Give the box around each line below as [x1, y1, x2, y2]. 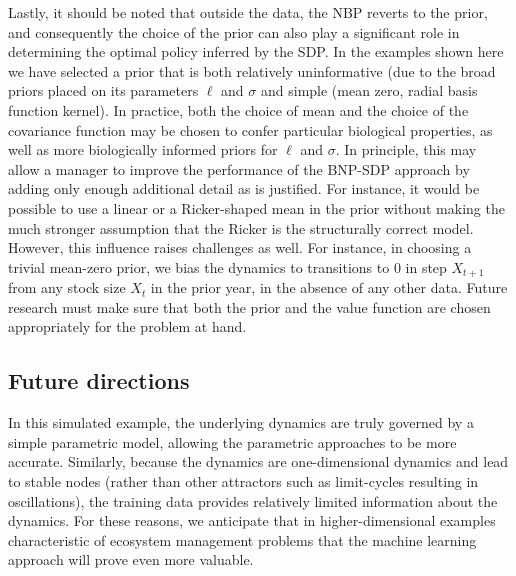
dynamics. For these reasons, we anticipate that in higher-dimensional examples [8, 510, 496, 531]
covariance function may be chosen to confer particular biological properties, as [8, 119, 493, 140]
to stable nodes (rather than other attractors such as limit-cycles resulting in [8, 470, 479, 491]
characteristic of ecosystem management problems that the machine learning [8, 529, 477, 550]
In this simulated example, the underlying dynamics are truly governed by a [8, 412, 474, 433]
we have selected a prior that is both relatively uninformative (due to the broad [8, 60, 496, 81]
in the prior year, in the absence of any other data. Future [150, 277, 508, 298]
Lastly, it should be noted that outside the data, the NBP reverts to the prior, [8, 2, 488, 22]
